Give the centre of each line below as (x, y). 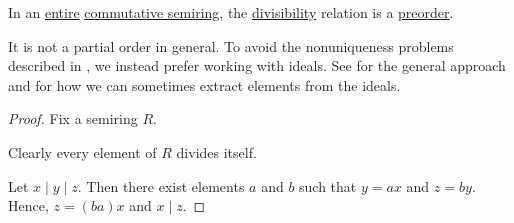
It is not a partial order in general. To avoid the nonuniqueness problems (231, 45)
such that (328, 185)
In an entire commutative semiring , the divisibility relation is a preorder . (231, 12)
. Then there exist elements (161, 185)
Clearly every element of (82, 151)
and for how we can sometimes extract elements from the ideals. (204, 84)
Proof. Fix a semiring (73, 118)
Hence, (28, 205)
